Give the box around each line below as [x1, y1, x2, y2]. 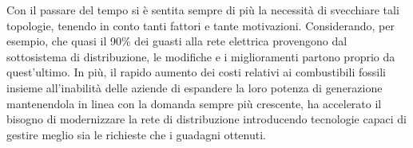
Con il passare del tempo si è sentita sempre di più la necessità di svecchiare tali [6, 2, 399, 18]
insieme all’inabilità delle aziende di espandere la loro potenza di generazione [6, 79, 383, 95]
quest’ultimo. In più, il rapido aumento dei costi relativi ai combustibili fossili [6, 64, 386, 80]
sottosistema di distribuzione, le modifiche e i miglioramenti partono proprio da [6, 48, 395, 64]
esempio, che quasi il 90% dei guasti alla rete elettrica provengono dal [6, 33, 347, 49]
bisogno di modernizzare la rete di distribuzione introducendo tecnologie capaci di [6, 111, 407, 127]
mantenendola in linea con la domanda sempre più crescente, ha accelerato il [6, 95, 382, 111]
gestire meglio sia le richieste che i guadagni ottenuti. [6, 126, 266, 142]
